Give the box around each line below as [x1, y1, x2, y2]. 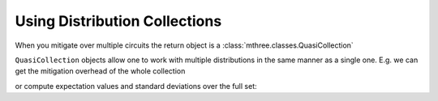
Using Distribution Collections [15, 12, 222, 30]
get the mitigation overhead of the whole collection [15, 66, 186, 76]
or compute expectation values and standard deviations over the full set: [15, 81, 257, 90]
